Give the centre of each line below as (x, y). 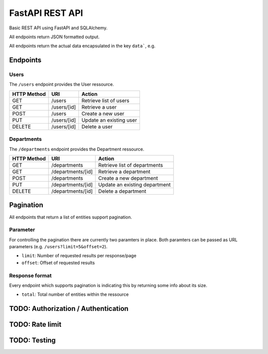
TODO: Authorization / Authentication (69, 309)
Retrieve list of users (105, 100)
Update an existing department (134, 185)
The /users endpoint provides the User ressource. (62, 84)
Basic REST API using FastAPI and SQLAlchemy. (58, 28)
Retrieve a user (99, 107)
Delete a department (122, 191)
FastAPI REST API (46, 13)
